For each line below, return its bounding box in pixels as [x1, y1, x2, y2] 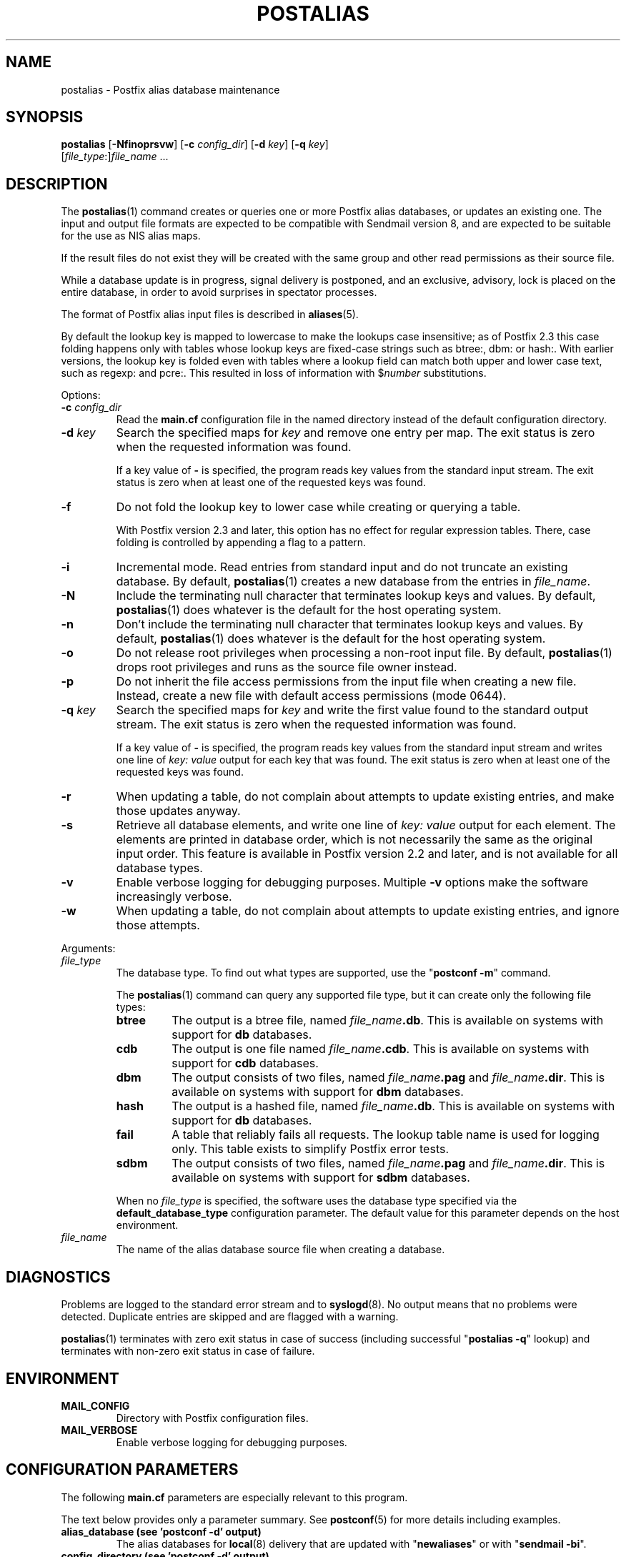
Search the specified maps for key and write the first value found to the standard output [116, 703, 589, 718]
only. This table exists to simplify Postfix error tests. [172, 1142, 449, 1157]
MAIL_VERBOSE [61, 1423, 138, 1436]
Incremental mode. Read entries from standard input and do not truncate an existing [116, 560, 568, 575]
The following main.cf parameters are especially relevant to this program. [61, 1491, 408, 1503]
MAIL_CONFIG [61, 1399, 130, 1412]
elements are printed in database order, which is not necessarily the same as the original [116, 832, 593, 847]
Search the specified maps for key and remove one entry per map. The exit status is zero [116, 425, 595, 440]
